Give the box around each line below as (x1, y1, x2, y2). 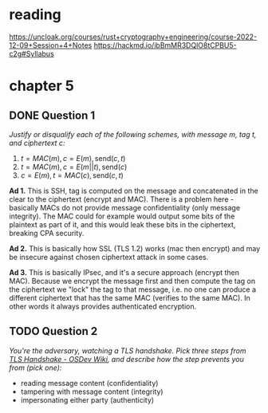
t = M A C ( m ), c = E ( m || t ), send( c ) (20, 162, 128, 171)
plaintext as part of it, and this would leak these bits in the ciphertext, (9, 219, 236, 229)
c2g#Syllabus (9, 49, 54, 58)
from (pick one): (9, 363, 62, 372)
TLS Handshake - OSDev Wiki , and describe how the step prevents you (9, 354, 244, 364)
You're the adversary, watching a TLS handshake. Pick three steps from (9, 345, 246, 356)
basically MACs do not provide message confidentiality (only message (9, 203, 241, 212)
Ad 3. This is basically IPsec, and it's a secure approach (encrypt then (9, 267, 240, 277)
